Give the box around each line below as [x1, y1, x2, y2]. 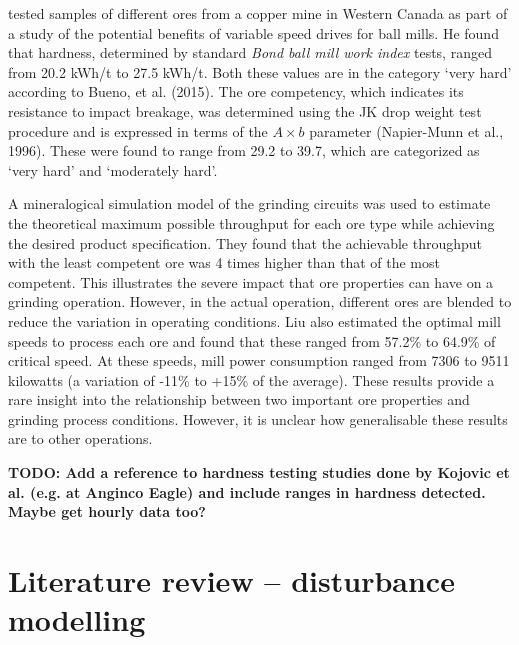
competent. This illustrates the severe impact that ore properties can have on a [8, 271, 494, 292]
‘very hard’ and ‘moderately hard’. [8, 159, 218, 180]
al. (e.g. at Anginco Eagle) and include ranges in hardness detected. [8, 481, 486, 502]
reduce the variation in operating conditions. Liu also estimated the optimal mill [8, 310, 501, 331]
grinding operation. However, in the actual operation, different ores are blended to [8, 291, 512, 312]
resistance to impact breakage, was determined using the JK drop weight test [8, 100, 482, 121]
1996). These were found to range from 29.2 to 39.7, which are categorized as [8, 140, 480, 161]
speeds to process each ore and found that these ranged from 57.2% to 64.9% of [8, 330, 496, 351]
